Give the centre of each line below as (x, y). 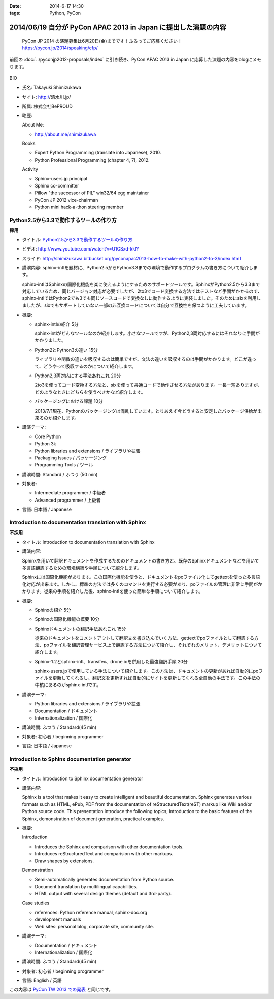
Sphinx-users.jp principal (61, 178)
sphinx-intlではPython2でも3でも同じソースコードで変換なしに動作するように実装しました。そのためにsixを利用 (139, 298)
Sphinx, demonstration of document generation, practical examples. (93, 819)
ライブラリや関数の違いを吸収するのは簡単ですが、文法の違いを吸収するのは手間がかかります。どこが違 (143, 359)
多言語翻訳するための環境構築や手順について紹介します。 (82, 568)
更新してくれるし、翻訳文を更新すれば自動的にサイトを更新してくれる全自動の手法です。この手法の (157, 678)
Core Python (48, 436)
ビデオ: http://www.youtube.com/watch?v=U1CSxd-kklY (81, 249)
